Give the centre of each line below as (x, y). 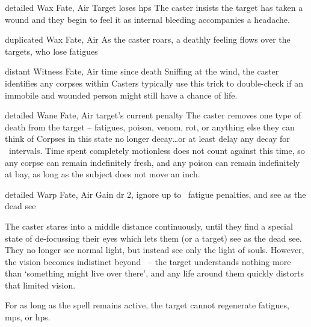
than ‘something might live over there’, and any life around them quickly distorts (155, 273)
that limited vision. (40, 285)
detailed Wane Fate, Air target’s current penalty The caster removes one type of (153, 115)
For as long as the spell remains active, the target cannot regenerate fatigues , (147, 305)
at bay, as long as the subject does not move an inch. (103, 174)
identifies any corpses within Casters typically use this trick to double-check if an (154, 83)
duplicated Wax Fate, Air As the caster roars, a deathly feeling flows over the (148, 39)
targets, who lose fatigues (51, 51)
